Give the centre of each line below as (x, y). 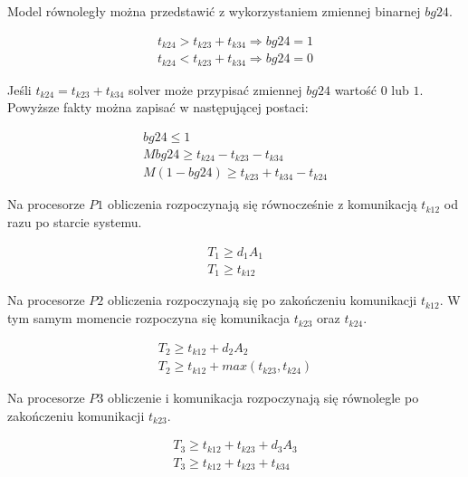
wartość (356, 89)
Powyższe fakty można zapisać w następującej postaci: (158, 107)
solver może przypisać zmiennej (215, 89)
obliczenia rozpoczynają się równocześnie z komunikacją (263, 204)
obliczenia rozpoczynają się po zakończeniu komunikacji (263, 300)
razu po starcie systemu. (75, 221)
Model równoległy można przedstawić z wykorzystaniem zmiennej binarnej (214, 11)
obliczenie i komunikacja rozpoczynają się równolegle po (263, 398)
